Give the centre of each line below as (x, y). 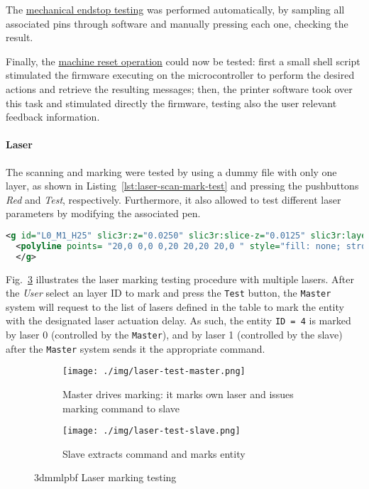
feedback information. (53, 117)
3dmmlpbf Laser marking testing (105, 477)
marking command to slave (121, 408)
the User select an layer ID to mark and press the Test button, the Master (169, 293)
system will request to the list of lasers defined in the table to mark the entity (175, 306)
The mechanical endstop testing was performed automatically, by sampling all (175, 9)
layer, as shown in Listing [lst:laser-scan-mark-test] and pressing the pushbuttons (182, 186)
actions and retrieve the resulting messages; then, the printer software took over (179, 88)
